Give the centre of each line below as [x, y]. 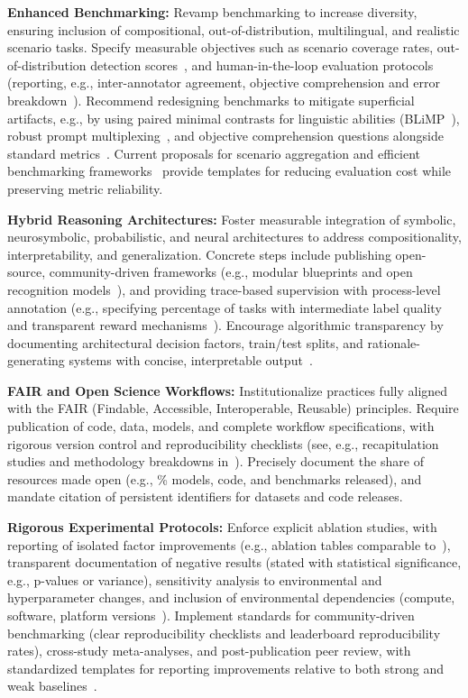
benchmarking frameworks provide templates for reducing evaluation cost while [229, 171]
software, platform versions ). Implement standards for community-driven [211, 615]
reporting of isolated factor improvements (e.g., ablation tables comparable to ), [229, 544]
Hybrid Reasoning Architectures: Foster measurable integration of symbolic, [232, 219]
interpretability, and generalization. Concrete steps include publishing [199, 254]
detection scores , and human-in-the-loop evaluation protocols [262, 64]
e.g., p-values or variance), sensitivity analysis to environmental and [195, 579]
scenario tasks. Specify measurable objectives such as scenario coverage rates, [220, 47]
